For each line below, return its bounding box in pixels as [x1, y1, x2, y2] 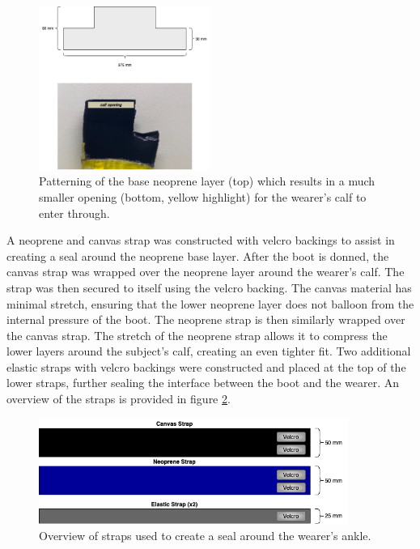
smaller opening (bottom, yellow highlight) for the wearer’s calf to [39, 188, 367, 205]
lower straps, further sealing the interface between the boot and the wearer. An [6, 374, 400, 391]
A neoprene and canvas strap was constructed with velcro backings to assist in [6, 232, 395, 249]
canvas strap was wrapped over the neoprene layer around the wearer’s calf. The [6, 263, 405, 280]
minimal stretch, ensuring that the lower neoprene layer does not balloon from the [6, 295, 414, 312]
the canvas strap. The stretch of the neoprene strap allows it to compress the [6, 326, 388, 343]
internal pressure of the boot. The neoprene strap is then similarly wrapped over [6, 311, 405, 328]
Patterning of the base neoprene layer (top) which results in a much [39, 172, 375, 189]
